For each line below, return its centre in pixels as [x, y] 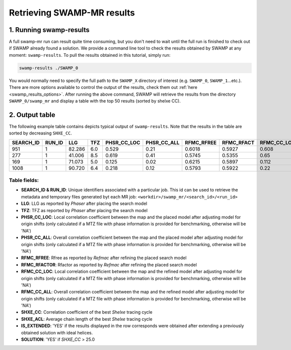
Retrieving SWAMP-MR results [72, 13]
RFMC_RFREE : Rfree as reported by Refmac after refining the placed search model [104, 258]
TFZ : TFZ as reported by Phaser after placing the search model [84, 210]
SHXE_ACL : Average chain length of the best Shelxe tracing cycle [87, 319]
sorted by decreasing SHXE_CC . [40, 133]
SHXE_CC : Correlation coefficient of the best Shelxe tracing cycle [87, 312]
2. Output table [32, 115]
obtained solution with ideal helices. [57, 333]
